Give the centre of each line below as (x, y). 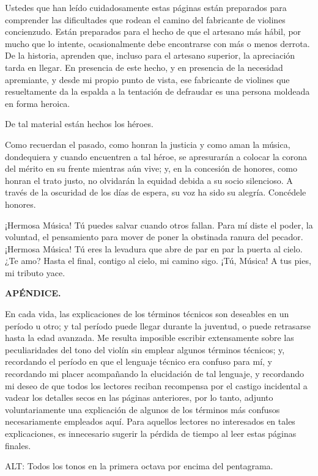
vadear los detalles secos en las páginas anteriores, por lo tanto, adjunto (139, 397)
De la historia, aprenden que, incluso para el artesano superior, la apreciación (150, 55)
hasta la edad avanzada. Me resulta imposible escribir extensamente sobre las (150, 338)
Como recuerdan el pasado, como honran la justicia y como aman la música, (148, 144)
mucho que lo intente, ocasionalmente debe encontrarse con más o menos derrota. (157, 43)
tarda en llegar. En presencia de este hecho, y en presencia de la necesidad (144, 67)
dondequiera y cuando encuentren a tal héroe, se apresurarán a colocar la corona (156, 156)
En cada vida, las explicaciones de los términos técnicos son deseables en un (147, 314)
